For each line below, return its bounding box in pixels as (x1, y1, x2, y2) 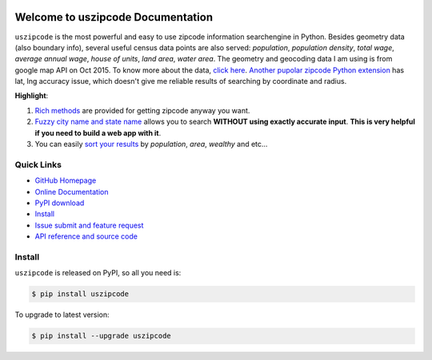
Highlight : (14, 91, 49, 101)
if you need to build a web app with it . (34, 128, 162, 137)
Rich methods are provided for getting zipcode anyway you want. (34, 105, 250, 115)
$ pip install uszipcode (31, 290, 130, 299)
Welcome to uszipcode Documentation (14, 10, 214, 24)
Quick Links (14, 159, 62, 170)
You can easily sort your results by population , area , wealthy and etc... (34, 140, 268, 149)
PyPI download (34, 198, 85, 208)
